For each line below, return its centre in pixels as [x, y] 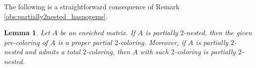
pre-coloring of [26, 42]
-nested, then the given [218, 33]
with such [154, 52]
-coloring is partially [205, 52]
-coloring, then [108, 52]
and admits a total [53, 52]
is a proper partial [85, 42]
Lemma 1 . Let [27, 33]
